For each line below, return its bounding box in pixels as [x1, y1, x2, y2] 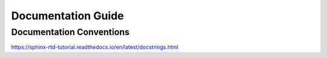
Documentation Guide [11, 9, 124, 22]
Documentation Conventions [11, 27, 130, 37]
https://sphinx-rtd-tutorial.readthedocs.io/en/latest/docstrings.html [11, 43, 179, 51]
